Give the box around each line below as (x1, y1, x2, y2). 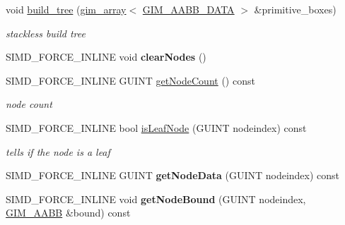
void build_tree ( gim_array (6, 2, 127, 16)
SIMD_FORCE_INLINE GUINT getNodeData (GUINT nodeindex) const (6, 168, 340, 183)
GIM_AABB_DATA (142, 2, 235, 16)
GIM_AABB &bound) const (6, 205, 131, 220)
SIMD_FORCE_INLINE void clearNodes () (6, 49, 206, 64)
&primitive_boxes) (254, 2, 337, 16)
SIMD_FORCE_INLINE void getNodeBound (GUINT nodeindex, (6, 191, 306, 206)
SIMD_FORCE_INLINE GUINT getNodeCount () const (6, 73, 255, 87)
